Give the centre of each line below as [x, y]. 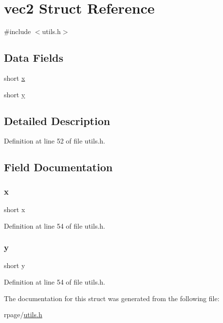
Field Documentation [58, 167]
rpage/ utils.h [23, 314]
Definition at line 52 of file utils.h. [55, 141]
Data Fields [34, 58]
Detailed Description [57, 120]
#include [18, 31]
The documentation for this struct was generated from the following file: [112, 298]
